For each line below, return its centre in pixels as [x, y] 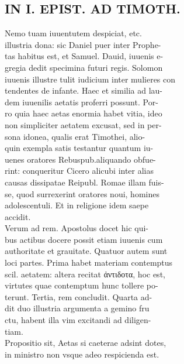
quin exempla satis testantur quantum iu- [79, 148]
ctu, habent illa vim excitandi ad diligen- [78, 320]
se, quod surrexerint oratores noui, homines [82, 193]
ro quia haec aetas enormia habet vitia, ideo [84, 113]
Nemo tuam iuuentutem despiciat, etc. [73, 33]
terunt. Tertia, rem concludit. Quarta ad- [79, 296]
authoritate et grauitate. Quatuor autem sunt [86, 251]
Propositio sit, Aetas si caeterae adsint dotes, [86, 343]
